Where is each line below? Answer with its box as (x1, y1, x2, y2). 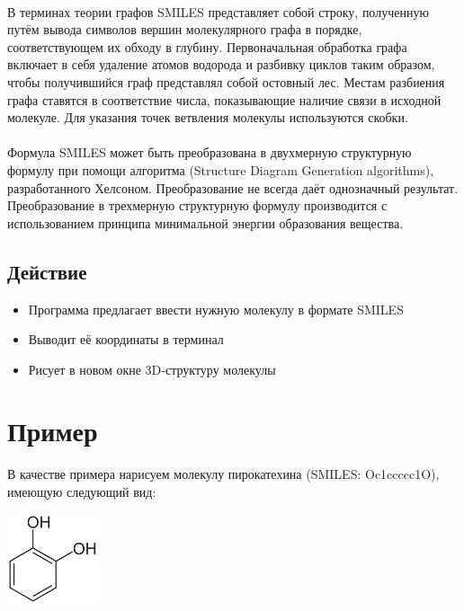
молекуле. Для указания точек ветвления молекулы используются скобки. (7, 108, 408, 127)
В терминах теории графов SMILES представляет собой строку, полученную (7, 2, 429, 21)
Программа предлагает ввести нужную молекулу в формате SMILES (28, 299, 404, 318)
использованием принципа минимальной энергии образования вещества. (7, 213, 404, 232)
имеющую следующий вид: (7, 483, 156, 501)
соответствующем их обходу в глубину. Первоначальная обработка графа (7, 37, 407, 56)
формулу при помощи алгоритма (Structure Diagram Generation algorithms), (7, 160, 434, 179)
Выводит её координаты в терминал (28, 330, 224, 349)
